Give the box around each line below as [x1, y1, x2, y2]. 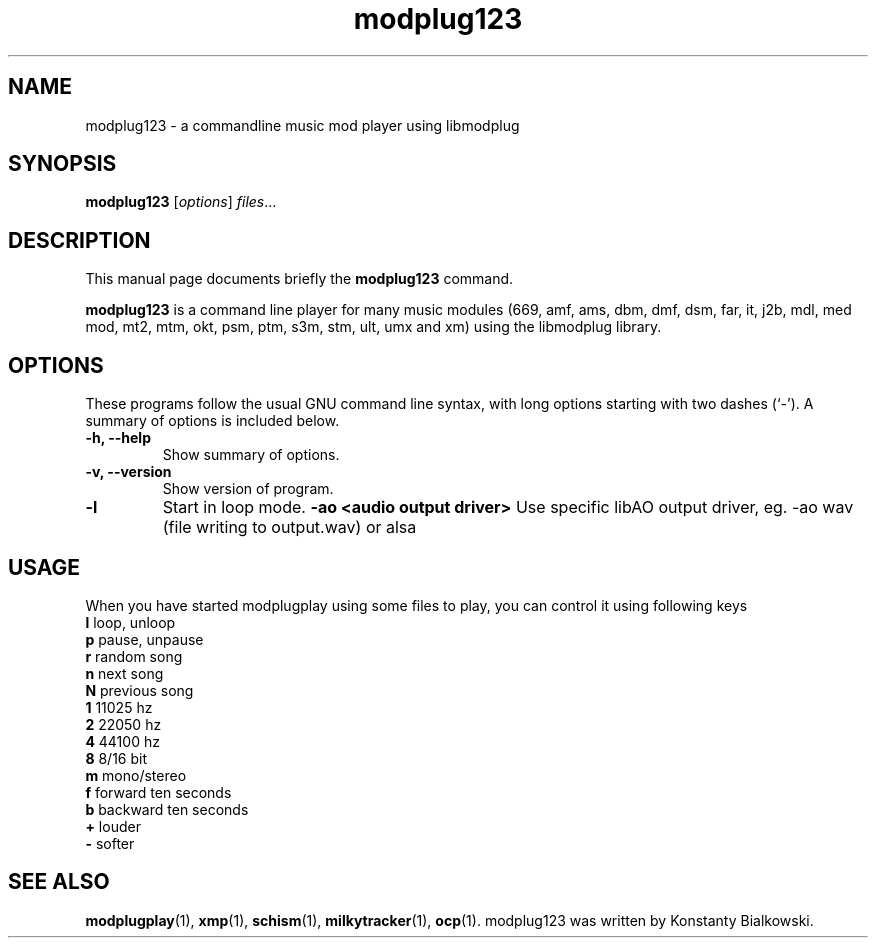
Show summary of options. [162, 446, 340, 464]
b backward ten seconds [85, 800, 249, 818]
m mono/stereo [85, 766, 187, 784]
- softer [85, 834, 135, 852]
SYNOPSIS [8, 151, 117, 177]
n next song [85, 664, 164, 682]
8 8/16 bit [85, 749, 148, 767]
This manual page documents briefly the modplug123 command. [85, 270, 514, 288]
